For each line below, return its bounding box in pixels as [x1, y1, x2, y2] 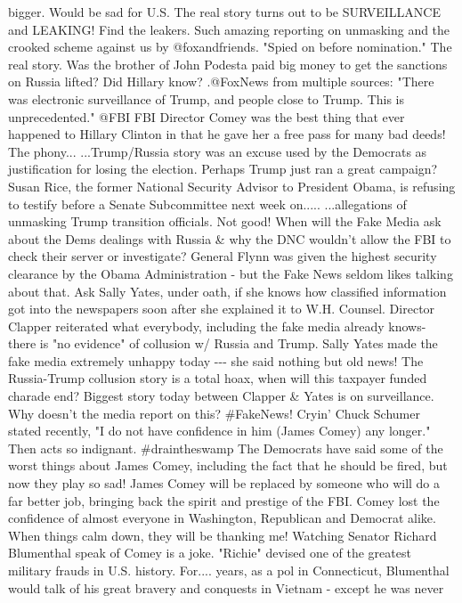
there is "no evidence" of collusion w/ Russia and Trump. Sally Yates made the [8, 334, 438, 353]
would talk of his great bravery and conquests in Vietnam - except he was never [8, 578, 444, 597]
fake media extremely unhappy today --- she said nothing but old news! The [8, 351, 424, 370]
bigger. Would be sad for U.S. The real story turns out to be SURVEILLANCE [8, 3, 441, 20]
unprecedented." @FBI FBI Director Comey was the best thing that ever [8, 107, 405, 126]
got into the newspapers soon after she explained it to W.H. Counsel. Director [8, 299, 435, 318]
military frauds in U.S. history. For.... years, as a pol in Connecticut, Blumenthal [8, 561, 450, 579]
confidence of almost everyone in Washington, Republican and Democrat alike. [8, 509, 436, 527]
